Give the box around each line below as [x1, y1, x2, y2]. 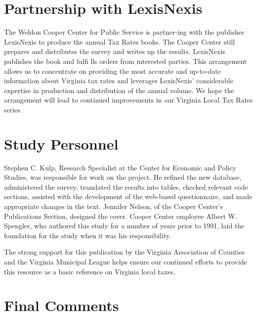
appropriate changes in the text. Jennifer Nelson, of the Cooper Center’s [4, 201, 223, 211]
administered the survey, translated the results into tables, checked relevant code [4, 181, 248, 192]
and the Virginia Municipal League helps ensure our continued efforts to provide [4, 256, 247, 266]
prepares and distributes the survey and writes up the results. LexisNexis [4, 46, 225, 56]
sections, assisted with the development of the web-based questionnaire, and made [4, 191, 253, 202]
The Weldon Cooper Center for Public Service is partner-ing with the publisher [4, 27, 245, 37]
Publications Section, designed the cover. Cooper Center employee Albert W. [4, 210, 237, 221]
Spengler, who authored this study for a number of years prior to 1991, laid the [4, 220, 245, 231]
